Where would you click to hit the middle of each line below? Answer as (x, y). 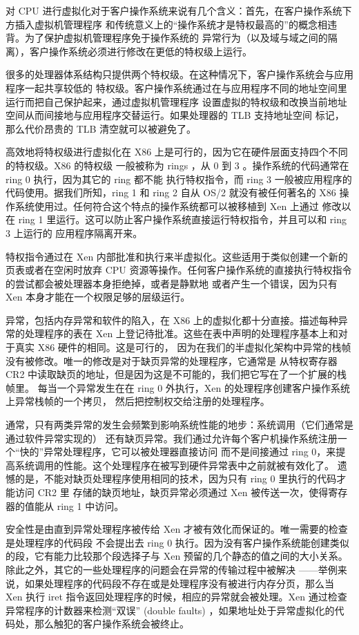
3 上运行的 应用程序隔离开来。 (74, 233)
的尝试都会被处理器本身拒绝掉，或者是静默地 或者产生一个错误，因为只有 (172, 283)
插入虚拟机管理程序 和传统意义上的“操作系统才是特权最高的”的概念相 (171, 24)
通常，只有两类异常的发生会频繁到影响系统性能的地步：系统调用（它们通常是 (179, 425)
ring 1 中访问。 (90, 505)
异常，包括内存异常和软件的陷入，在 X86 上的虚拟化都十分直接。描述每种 (172, 320)
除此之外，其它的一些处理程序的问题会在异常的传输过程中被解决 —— (162, 569)
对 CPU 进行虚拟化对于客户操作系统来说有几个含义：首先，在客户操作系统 (174, 10)
